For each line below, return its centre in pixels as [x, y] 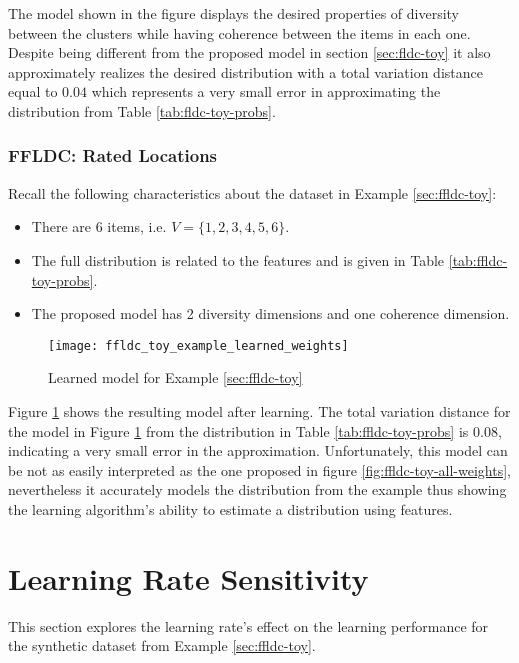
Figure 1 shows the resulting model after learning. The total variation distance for [259, 411]
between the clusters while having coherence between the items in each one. [239, 32]
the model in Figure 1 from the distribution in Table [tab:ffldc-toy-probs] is [238, 430]
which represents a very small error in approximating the [266, 91]
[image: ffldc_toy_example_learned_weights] [198, 345]
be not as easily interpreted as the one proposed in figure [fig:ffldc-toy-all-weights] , [259, 469]
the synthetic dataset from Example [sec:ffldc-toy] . [162, 645]
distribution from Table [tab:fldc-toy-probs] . [142, 110]
